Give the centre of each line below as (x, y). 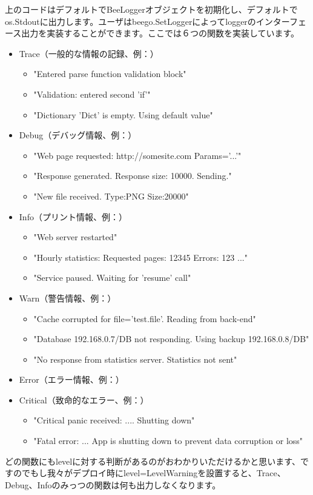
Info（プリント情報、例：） (73, 216)
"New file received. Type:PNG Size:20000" (111, 196)
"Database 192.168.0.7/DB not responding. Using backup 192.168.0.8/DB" (171, 339)
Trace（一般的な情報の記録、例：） (89, 53)
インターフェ (281, 21)
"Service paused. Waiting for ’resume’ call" (112, 278)
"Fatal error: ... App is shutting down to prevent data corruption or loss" (168, 441)
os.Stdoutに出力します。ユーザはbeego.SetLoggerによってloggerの (130, 21)
